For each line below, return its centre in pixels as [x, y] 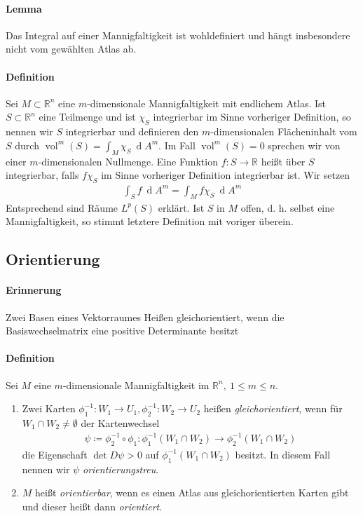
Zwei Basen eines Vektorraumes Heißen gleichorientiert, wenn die [145, 317]
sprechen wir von [304, 145]
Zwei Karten [49, 408]
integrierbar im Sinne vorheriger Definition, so [252, 117]
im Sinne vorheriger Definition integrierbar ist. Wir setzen [226, 175]
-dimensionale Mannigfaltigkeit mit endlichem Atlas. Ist [207, 103]
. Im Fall [177, 145]
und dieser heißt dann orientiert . [92, 506]
